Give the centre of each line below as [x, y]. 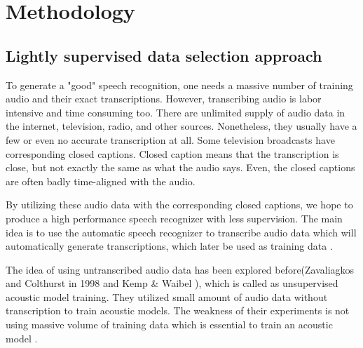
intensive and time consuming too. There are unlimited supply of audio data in [176, 112]
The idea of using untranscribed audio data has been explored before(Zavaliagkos [180, 269]
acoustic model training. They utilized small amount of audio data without [167, 296]
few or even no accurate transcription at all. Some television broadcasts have [170, 139]
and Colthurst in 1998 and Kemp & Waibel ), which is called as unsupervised [172, 283]
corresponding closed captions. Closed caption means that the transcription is [172, 153]
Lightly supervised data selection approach [164, 55]
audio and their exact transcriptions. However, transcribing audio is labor [164, 99]
